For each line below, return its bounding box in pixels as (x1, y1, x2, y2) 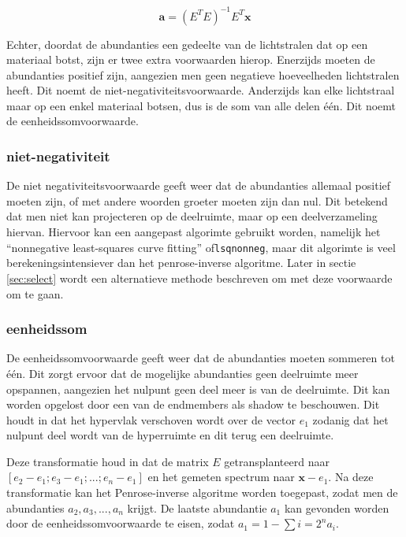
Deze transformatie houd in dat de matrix (6, 453, 209, 469)
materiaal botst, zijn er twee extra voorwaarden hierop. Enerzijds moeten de (6, 51, 375, 68)
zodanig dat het (312, 411, 389, 428)
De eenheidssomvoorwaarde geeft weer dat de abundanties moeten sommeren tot (6, 350, 395, 366)
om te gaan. (6, 285, 64, 302)
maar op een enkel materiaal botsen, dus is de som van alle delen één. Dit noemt (6, 97, 397, 113)
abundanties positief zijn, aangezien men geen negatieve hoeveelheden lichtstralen (6, 66, 400, 83)
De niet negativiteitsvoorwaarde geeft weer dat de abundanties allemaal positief (6, 177, 391, 194)
